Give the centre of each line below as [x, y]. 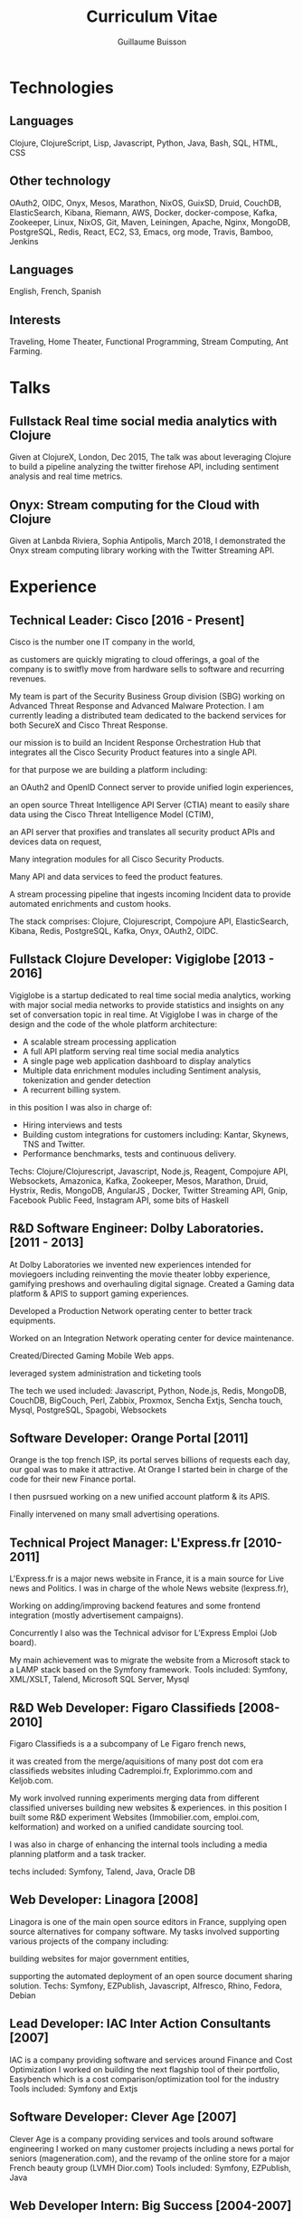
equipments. [33, 1320]
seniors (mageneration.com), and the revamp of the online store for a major [150, 2158]
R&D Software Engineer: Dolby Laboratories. [137, 1229]
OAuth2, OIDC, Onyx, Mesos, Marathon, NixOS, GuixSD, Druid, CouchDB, [146, 203]
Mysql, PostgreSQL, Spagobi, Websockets [88, 1410]
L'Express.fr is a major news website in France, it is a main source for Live [147, 1579]
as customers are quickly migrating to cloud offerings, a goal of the [135, 659]
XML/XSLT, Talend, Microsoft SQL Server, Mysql [99, 1680]
